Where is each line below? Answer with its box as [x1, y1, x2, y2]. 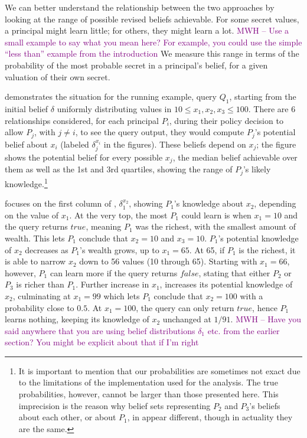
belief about [5, 138, 48, 150]
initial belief [5, 102, 48, 115]
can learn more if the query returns [50, 266, 178, 279]
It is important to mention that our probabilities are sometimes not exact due [18, 364, 301, 377]
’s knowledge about [174, 197, 243, 210]
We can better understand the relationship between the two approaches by [5, 1, 275, 13]
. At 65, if [189, 243, 225, 256]
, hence [252, 301, 277, 313]
